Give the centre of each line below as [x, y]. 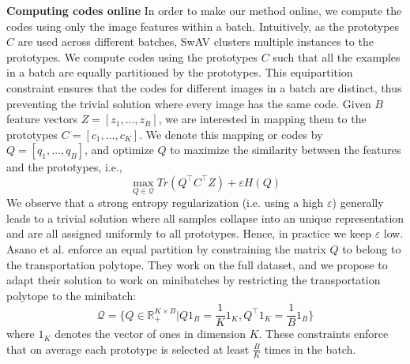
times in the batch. [310, 349]
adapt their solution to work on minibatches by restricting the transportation [194, 280]
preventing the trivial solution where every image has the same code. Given [189, 103]
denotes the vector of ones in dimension [150, 334]
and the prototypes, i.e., [64, 167]
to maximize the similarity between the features [286, 150]
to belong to [372, 248]
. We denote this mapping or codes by [231, 134]
